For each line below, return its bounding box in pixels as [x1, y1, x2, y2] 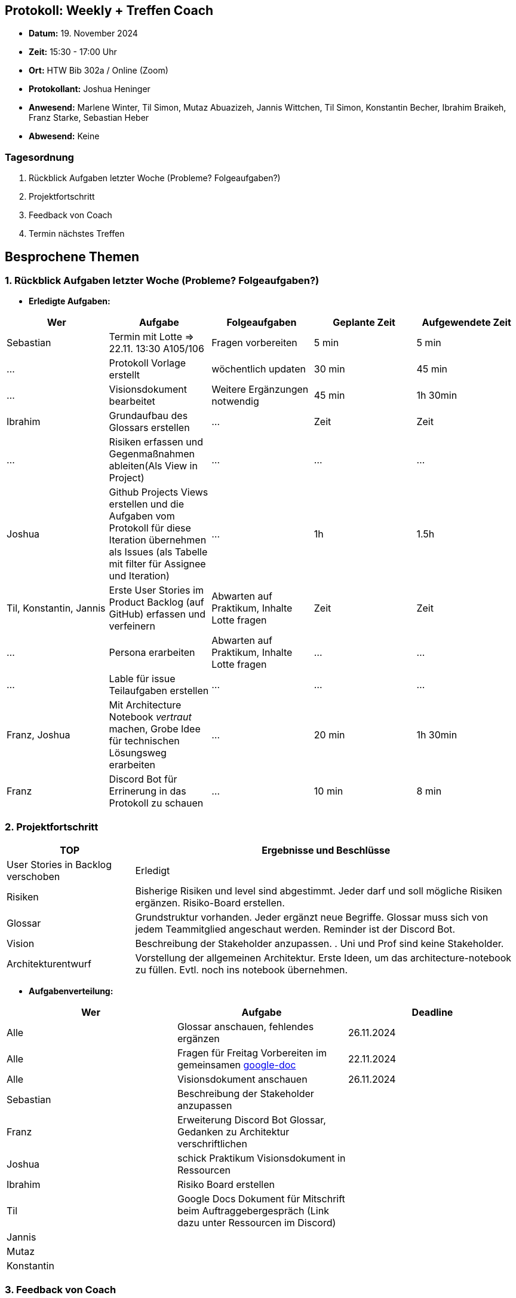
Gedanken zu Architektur [177, 1126, 290, 1138]
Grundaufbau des [109, 410, 188, 422]
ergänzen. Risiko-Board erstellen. [135, 897, 285, 909]
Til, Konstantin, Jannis [7, 602, 106, 615]
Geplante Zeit [333, 316, 395, 329]
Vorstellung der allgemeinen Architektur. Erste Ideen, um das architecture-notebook [135, 952, 512, 964]
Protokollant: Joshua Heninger [29, 84, 150, 94]
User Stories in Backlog [7, 859, 112, 871]
